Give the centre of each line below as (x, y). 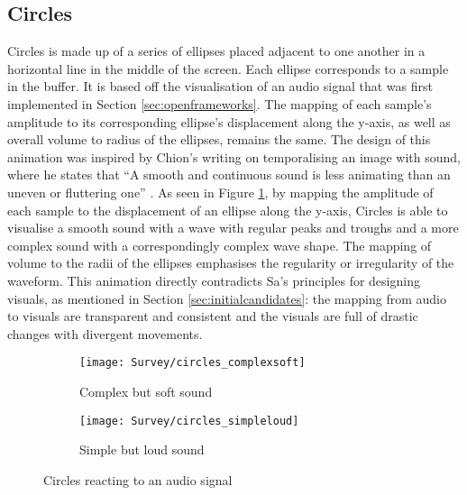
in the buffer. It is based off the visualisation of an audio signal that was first (220, 86)
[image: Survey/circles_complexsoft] (192, 363)
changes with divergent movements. (105, 333)
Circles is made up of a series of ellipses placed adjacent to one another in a (216, 51)
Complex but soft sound (146, 391)
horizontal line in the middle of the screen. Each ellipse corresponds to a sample (228, 68)
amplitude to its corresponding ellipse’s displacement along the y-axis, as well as (229, 121)
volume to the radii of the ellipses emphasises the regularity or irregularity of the (231, 263)
